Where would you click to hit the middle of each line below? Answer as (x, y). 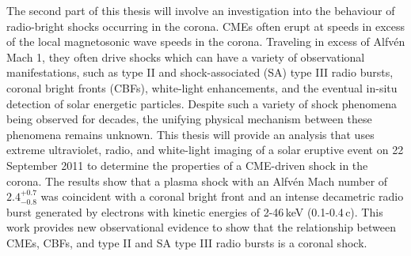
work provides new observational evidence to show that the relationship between (201, 227)
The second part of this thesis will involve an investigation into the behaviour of (201, 10)
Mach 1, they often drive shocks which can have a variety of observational (186, 56)
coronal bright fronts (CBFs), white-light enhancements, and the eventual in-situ (202, 87)
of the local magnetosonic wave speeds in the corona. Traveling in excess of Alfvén (206, 41)
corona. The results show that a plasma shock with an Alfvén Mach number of (197, 181)
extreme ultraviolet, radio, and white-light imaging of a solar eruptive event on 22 (205, 150)
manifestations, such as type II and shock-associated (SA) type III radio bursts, (200, 72)
